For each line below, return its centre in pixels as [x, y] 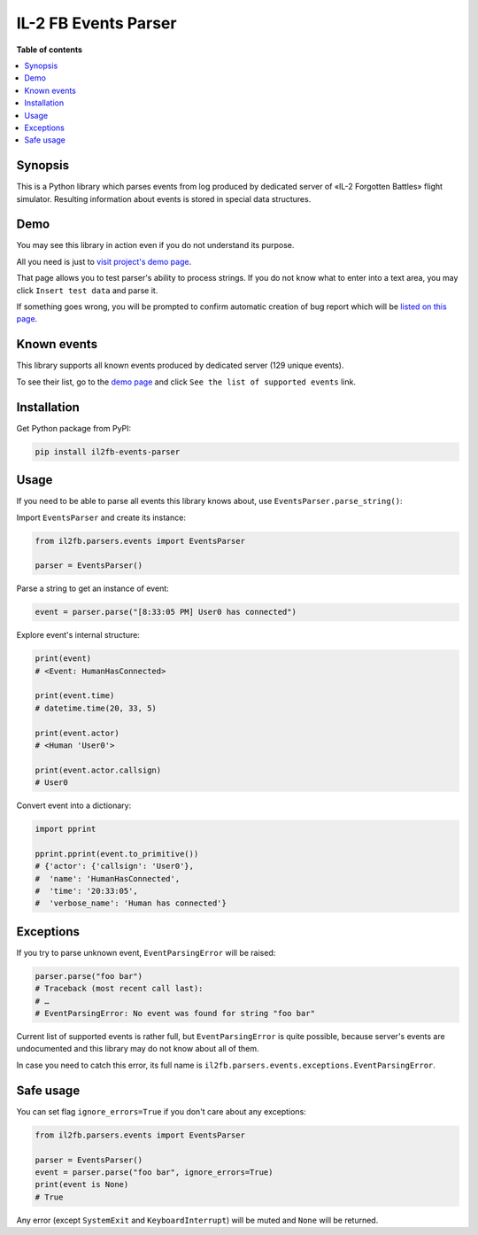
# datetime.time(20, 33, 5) [96, 708]
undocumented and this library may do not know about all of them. [138, 1049]
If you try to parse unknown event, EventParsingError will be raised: [146, 952]
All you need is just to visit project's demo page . [104, 261]
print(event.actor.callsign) [98, 770]
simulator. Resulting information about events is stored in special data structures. [164, 198]
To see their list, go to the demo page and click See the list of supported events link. [186, 382]
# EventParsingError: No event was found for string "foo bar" [175, 1014]
